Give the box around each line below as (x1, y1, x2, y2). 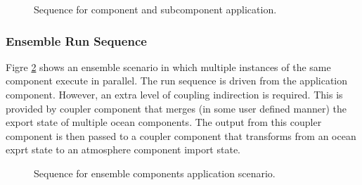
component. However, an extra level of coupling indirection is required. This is (6, 87, 343, 101)
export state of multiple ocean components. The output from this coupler (6, 115, 322, 129)
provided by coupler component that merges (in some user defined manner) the (6, 101, 347, 115)
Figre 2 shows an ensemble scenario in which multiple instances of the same (6, 59, 331, 74)
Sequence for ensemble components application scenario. (34, 165, 276, 180)
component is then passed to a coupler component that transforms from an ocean (6, 128, 356, 143)
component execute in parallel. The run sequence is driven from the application (6, 73, 348, 88)
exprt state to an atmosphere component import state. (6, 142, 240, 157)
